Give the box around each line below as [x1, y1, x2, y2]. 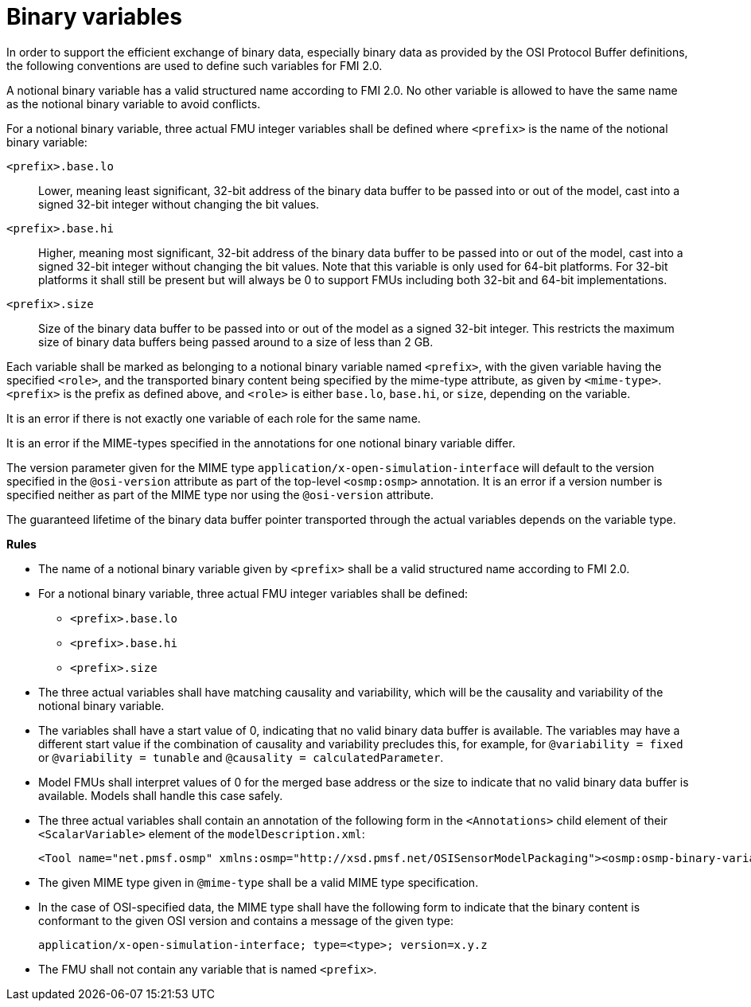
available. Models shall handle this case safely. [38, 788, 283, 802]
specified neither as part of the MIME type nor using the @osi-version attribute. [6, 487, 434, 502]
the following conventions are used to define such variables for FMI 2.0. [6, 58, 383, 72]
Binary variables [6, 3, 182, 30]
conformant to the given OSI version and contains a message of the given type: [38, 913, 453, 927]
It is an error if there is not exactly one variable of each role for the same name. [6, 411, 421, 425]
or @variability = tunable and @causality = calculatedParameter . [38, 750, 444, 764]
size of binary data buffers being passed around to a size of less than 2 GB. [38, 334, 434, 349]
